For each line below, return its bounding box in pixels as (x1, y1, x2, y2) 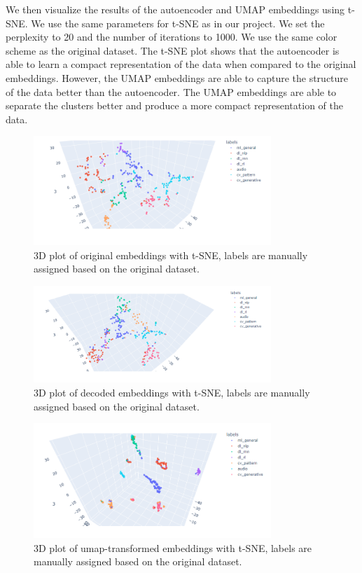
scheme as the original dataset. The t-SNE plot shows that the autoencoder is (6, 43, 340, 57)
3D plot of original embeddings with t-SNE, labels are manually (34, 247, 308, 262)
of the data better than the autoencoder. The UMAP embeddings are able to (6, 84, 337, 99)
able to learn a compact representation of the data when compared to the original (6, 57, 356, 71)
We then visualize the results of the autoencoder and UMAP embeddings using (6, 2, 345, 16)
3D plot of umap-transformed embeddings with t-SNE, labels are (34, 540, 312, 555)
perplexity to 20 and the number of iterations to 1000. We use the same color (6, 29, 337, 44)
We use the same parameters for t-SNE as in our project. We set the (31, 15, 325, 30)
